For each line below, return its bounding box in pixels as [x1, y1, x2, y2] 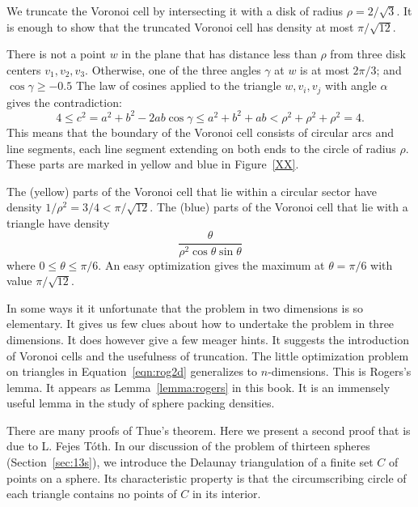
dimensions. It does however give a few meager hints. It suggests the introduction [6, 330, 409, 347]
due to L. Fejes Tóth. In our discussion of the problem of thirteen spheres [6, 437, 370, 454]
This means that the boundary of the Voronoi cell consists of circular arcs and [6, 123, 394, 140]
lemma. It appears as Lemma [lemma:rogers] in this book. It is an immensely [6, 378, 391, 395]
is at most [300, 61, 349, 78]
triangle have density [6, 214, 110, 231]
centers [6, 61, 41, 78]
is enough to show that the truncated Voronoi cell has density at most [6, 18, 354, 35]
